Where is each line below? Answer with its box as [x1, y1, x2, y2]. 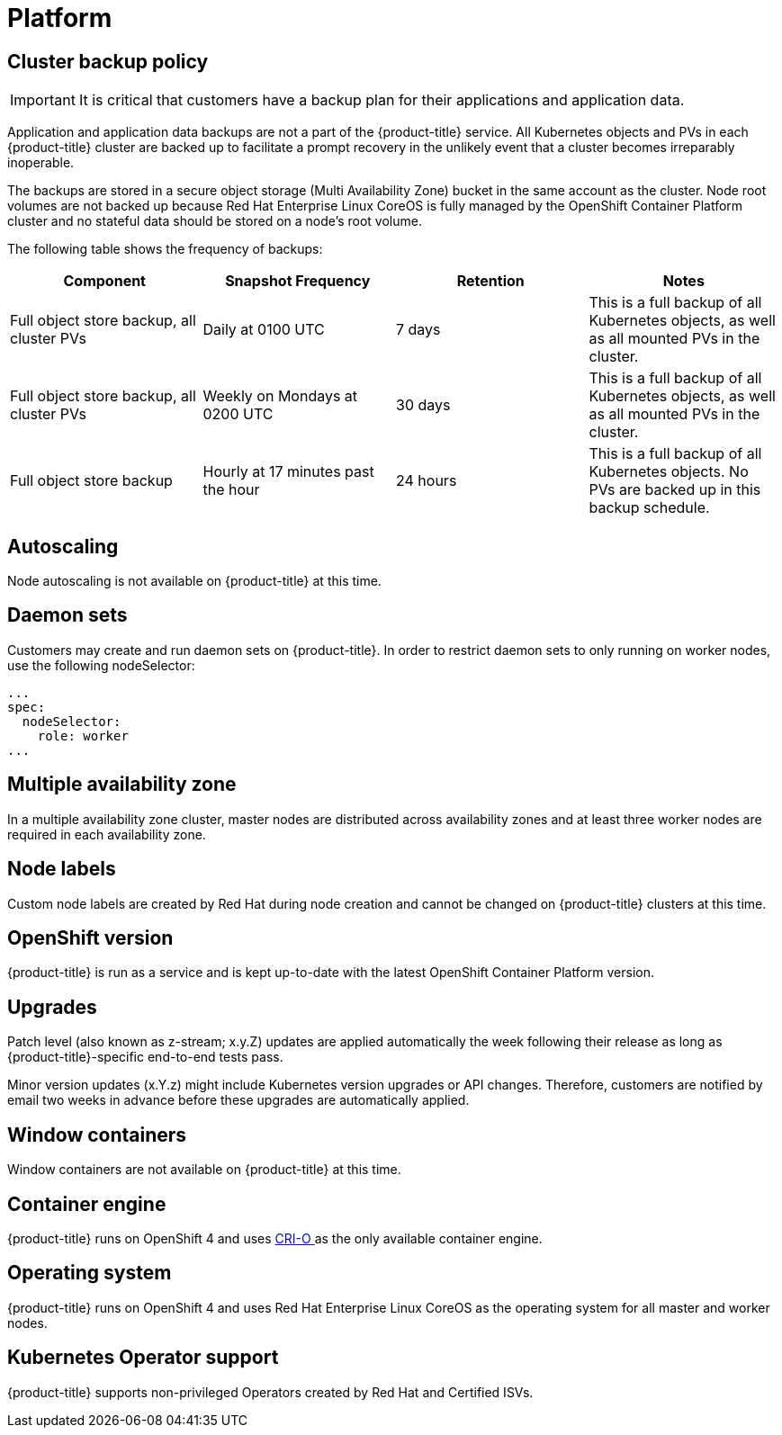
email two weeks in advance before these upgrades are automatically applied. [7, 1092, 470, 1108]
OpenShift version [7, 926, 174, 949]
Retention [456, 272, 525, 291]
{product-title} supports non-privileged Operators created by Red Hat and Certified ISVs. [7, 1384, 534, 1400]
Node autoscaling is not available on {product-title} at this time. [7, 573, 382, 589]
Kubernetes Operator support [7, 1346, 279, 1369]
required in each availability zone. [7, 826, 206, 842]
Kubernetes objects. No [589, 462, 749, 481]
